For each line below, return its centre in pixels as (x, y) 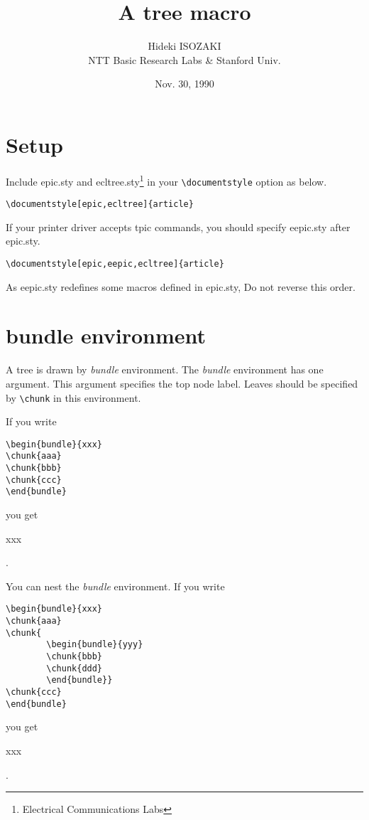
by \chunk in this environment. (73, 397)
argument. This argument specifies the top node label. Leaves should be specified (182, 383)
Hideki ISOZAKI (184, 46)
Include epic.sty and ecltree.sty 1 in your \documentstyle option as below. (166, 180)
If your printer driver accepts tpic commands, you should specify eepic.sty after (178, 227)
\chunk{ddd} (75, 668)
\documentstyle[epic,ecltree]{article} (100, 204)
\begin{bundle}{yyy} (95, 645)
